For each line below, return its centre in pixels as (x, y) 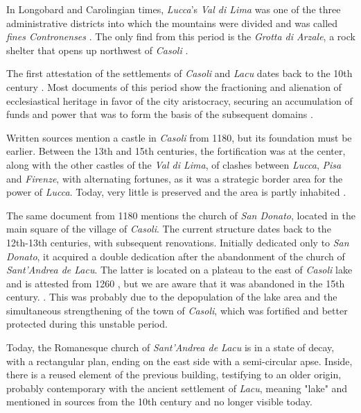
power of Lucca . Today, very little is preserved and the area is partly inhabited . (176, 192)
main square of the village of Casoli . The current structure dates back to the (169, 229)
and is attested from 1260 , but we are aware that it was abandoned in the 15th (176, 283)
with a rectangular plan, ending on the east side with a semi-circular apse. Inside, (179, 361)
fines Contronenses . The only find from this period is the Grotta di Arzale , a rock (181, 36)
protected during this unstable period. (87, 324)
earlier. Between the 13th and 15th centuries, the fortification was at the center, (176, 151)
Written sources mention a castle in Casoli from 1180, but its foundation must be (179, 137)
